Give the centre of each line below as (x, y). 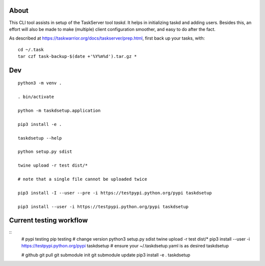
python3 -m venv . (40, 83)
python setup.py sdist (45, 152)
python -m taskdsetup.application (59, 111)
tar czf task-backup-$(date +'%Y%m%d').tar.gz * (77, 57)
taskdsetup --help (40, 138)
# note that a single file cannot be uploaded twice (82, 179)
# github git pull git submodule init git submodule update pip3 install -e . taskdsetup (106, 255)
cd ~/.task (31, 49)
